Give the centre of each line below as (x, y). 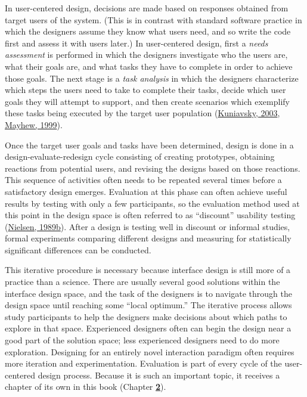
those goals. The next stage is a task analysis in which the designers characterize (152, 78)
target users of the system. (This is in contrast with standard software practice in (153, 19)
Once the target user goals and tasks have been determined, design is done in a (149, 145)
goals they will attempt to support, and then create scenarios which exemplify (147, 101)
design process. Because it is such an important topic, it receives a (159, 375)
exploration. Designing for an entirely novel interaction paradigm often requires (150, 351)
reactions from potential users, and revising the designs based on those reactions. (153, 168)
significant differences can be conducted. (78, 249)
